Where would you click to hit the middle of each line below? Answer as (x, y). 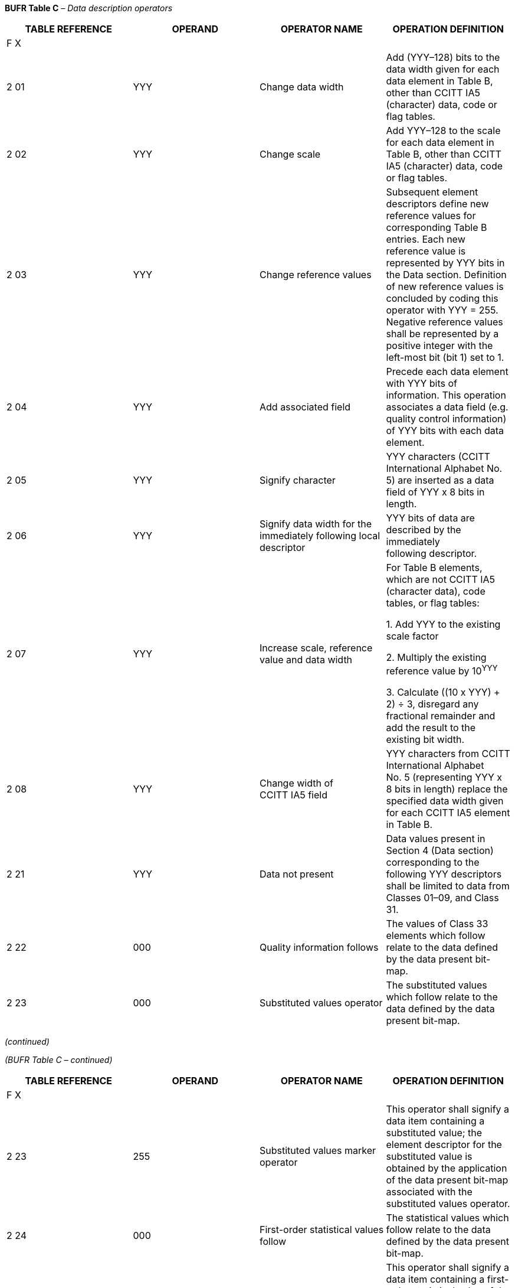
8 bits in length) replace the (447, 789)
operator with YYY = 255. (442, 310)
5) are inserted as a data (440, 480)
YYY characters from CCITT (448, 754)
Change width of (296, 783)
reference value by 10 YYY (442, 670)
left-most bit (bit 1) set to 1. (445, 357)
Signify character (298, 480)
